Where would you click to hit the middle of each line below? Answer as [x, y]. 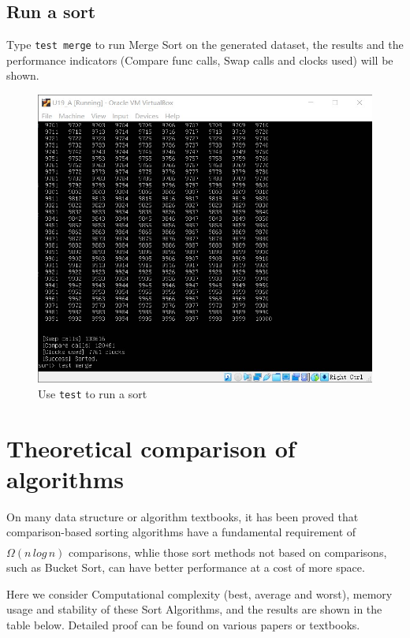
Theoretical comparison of [151, 448]
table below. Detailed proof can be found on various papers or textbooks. [183, 624]
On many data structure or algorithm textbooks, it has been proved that [183, 516]
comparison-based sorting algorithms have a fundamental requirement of [181, 532]
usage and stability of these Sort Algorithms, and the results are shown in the [194, 609]
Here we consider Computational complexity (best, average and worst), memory [199, 593]
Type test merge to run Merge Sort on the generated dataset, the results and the [205, 45]
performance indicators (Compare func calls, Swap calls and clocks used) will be [200, 60]
